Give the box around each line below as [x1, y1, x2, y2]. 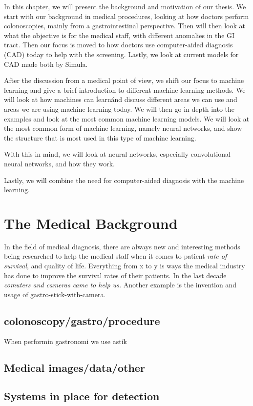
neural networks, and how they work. [4, 158, 115, 168]
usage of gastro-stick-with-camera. [4, 289, 106, 299]
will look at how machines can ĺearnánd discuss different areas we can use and [4, 94, 237, 104]
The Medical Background [4, 213, 178, 233]
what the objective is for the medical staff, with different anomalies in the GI [4, 30, 235, 40]
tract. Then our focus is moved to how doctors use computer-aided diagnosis [4, 40, 233, 50]
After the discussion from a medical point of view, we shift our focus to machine [4, 75, 244, 85]
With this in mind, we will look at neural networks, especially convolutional [4, 149, 231, 159]
